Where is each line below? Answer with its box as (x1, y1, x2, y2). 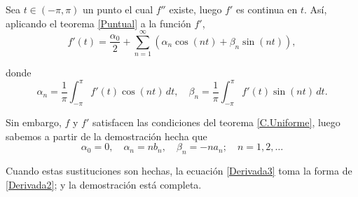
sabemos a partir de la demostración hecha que (6, 128, 207, 143)
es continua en (236, 2, 298, 16)
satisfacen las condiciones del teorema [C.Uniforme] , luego (92, 115, 340, 130)
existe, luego (169, 2, 222, 16)
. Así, (304, 2, 327, 16)
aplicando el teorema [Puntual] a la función (6, 15, 191, 30)
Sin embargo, (6, 115, 62, 130)
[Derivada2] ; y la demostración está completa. (6, 177, 202, 191)
